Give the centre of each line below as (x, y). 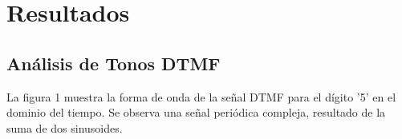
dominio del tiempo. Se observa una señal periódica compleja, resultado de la (196, 112)
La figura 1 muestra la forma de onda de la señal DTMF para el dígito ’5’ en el (201, 96)
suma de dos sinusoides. (65, 127)
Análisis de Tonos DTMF (114, 63)
